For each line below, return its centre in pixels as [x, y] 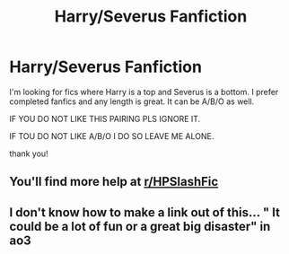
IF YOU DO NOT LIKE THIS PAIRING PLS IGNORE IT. [105, 118]
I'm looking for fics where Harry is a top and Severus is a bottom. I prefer [144, 92]
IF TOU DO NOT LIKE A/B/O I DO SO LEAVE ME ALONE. [112, 136]
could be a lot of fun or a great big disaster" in [140, 226]
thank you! [29, 153]
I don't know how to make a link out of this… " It [145, 212]
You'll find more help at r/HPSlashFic [114, 182]
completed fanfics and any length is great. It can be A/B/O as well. [132, 101]
